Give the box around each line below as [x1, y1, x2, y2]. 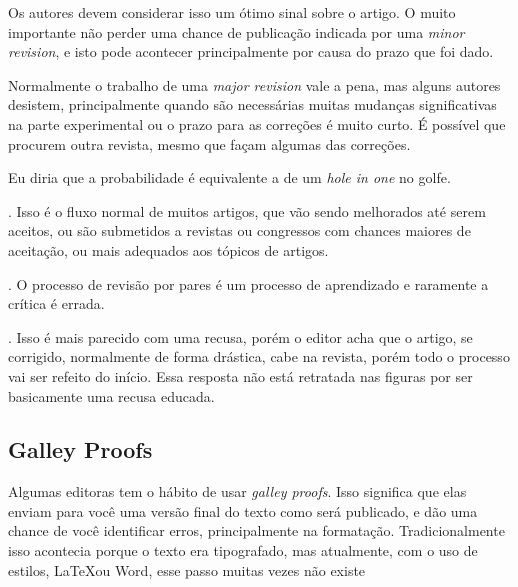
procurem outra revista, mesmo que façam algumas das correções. [8, 133, 411, 154]
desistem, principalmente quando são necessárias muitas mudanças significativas [8, 94, 497, 115]
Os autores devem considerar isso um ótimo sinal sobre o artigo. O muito [8, 2, 456, 22]
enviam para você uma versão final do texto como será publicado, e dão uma [8, 500, 478, 521]
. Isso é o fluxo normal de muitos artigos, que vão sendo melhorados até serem [8, 200, 486, 221]
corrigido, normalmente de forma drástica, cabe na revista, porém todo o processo [8, 346, 510, 367]
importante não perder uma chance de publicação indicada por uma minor [8, 21, 465, 42]
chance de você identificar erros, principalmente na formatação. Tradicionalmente [8, 520, 505, 541]
